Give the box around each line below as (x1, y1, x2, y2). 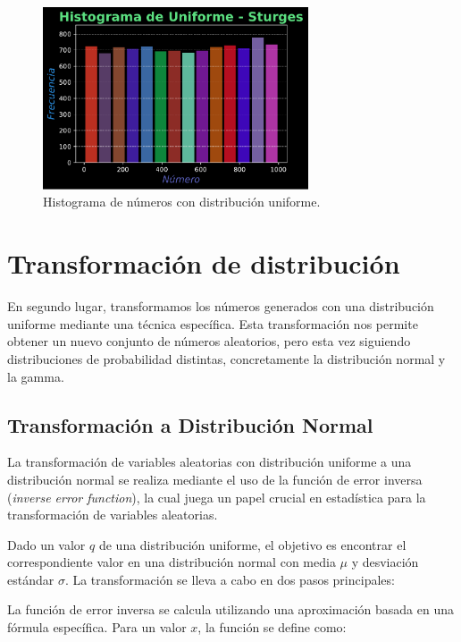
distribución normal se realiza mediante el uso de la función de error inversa (7, 469, 423, 488)
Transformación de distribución (7, 245, 400, 282)
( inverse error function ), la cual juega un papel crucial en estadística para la (7, 487, 426, 506)
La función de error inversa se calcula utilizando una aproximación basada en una (7, 600, 454, 619)
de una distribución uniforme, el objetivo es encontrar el (98, 535, 407, 553)
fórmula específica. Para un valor (7, 618, 187, 637)
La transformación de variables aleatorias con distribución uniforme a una (7, 452, 412, 471)
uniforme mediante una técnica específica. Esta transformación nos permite (7, 314, 418, 333)
